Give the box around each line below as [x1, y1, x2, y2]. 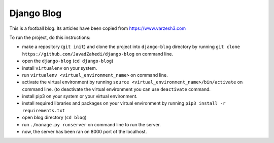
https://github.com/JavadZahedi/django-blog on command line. [22, 51, 174, 57]
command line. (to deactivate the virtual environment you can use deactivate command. [22, 86, 211, 92]
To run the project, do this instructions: [9, 34, 91, 40]
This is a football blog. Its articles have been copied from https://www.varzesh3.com [9, 25, 186, 31]
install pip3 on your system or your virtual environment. [22, 93, 138, 100]
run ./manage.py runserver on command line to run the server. [22, 121, 161, 127]
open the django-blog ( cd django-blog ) [22, 58, 114, 64]
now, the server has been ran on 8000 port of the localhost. [22, 129, 147, 135]
